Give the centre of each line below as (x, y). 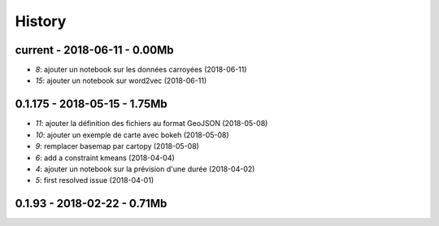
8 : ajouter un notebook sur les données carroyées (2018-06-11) (141, 70)
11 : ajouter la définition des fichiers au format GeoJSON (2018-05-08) (152, 124)
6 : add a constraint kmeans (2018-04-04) (105, 158)
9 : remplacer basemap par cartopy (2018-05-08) (117, 146)
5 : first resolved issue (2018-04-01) (95, 180)
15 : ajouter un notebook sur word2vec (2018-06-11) (121, 80)
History (41, 21)
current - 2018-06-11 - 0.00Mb (94, 50)
